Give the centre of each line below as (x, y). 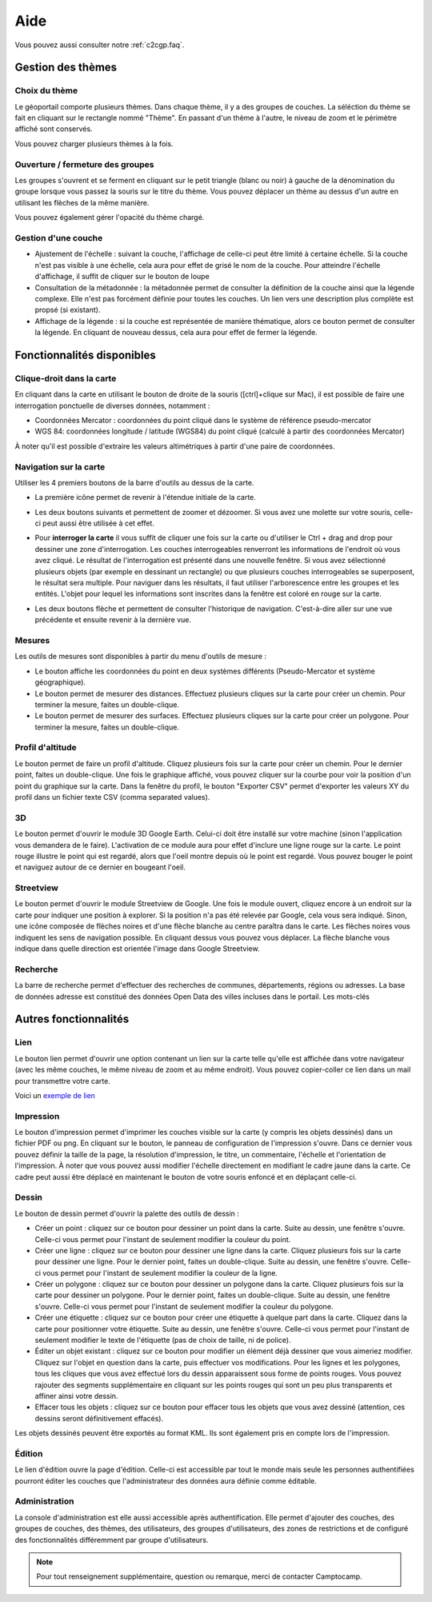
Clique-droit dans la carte (66, 378)
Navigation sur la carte (60, 466)
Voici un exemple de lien (55, 1095)
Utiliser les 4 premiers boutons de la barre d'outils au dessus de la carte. (134, 482)
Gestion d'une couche (59, 238)
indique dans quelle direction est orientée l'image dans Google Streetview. (137, 949)
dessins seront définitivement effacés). (99, 1418)
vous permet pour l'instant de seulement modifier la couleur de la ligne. (160, 1272)
